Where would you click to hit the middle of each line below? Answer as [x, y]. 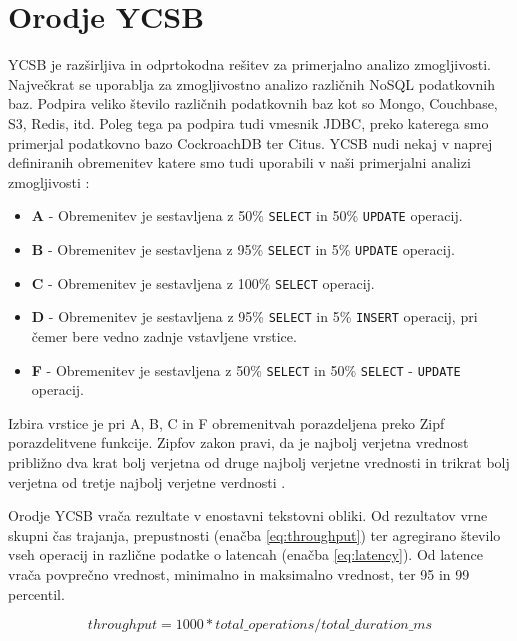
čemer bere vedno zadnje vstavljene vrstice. [164, 335]
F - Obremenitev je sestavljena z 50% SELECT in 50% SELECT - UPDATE [246, 369]
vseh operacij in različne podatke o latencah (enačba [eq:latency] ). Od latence [245, 554]
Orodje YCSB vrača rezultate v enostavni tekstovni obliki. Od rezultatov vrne [248, 515]
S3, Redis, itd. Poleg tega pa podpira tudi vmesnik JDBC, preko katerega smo [248, 122]
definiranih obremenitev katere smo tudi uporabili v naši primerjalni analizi [239, 162]
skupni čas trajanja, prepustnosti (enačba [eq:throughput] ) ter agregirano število [254, 534]
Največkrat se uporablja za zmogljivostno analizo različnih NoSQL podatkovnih [252, 83]
